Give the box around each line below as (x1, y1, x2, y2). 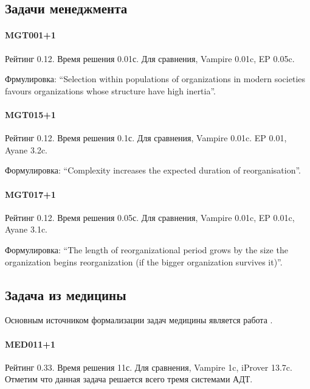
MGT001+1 (5, 29, 56, 41)
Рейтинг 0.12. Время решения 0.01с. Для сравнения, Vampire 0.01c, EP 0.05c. (5, 52, 295, 65)
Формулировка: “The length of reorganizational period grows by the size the (5, 243, 288, 256)
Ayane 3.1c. (5, 223, 47, 236)
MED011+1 (5, 337, 55, 350)
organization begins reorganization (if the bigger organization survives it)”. (5, 255, 283, 268)
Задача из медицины (5, 285, 126, 304)
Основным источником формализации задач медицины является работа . (5, 314, 273, 326)
